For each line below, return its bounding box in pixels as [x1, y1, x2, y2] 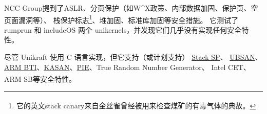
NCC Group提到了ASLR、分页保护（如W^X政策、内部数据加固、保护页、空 [4, 3, 258, 13]
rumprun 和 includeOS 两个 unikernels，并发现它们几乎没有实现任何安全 [4, 24, 242, 35]
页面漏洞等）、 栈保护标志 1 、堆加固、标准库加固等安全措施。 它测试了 [4, 13, 239, 25]
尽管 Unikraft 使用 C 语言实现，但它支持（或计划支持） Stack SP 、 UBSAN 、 [4, 52, 262, 62]
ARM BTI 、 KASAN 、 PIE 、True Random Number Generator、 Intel [4, 61, 226, 72]
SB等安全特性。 [24, 73, 76, 84]
